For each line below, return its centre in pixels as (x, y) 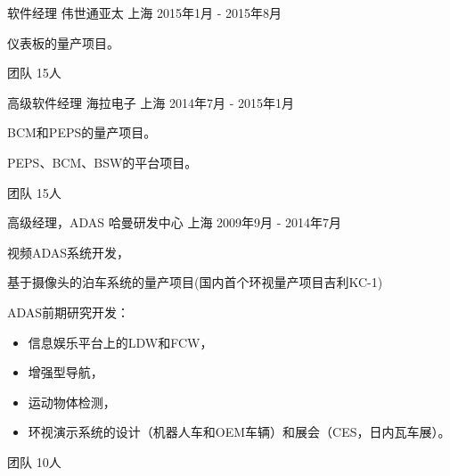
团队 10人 (34, 461)
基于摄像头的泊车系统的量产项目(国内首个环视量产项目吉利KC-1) (195, 282)
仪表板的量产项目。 (63, 42)
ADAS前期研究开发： (69, 312)
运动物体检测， (72, 402)
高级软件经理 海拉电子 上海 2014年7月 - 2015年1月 (151, 102)
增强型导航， (65, 372)
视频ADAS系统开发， (69, 252)
